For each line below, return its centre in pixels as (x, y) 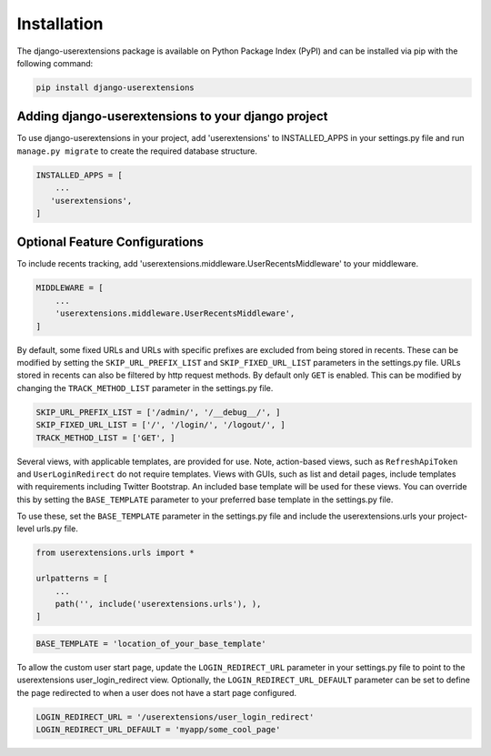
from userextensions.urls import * (115, 553)
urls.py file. (58, 529)
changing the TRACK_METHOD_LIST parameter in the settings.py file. (145, 388)
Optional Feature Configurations (110, 242)
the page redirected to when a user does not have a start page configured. (157, 692)
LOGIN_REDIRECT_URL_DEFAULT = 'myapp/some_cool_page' (158, 730)
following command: (55, 63)
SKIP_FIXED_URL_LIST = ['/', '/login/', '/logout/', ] (160, 425)
